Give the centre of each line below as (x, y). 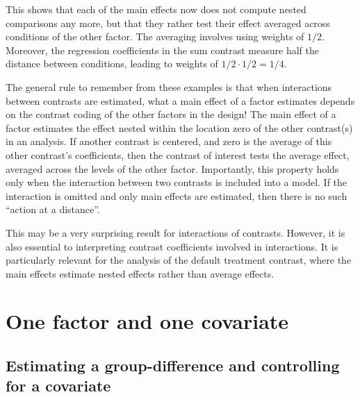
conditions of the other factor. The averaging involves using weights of (155, 36)
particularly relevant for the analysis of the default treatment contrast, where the (179, 260)
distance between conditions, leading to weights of (112, 64)
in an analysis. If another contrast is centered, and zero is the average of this (169, 141)
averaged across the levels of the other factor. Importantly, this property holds (172, 168)
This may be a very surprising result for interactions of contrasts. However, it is (175, 232)
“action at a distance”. (53, 209)
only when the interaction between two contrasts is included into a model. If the (177, 182)
